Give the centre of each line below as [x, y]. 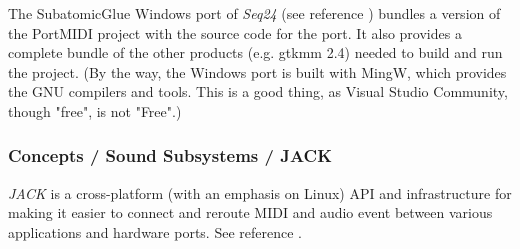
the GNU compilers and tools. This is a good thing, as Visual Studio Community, [258, 91]
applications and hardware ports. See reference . [155, 231]
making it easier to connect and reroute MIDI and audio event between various [250, 212]
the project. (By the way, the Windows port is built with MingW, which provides [257, 71]
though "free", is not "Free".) [95, 110]
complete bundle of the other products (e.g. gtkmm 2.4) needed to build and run [255, 52]
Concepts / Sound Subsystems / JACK [170, 155]
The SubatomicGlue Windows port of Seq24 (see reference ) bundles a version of [254, 13]
